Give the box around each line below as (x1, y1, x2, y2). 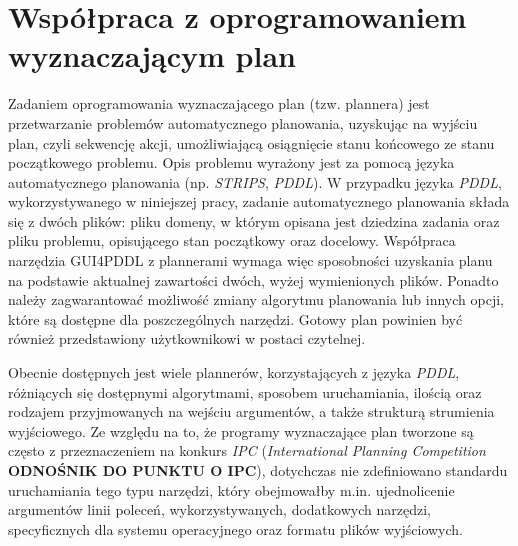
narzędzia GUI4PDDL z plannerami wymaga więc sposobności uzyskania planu (8, 250, 493, 271)
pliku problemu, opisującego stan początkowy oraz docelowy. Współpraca (8, 230, 456, 251)
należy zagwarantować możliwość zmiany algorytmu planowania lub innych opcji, (8, 289, 504, 310)
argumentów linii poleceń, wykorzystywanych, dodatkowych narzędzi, (8, 499, 431, 520)
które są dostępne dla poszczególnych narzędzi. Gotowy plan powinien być (8, 308, 463, 329)
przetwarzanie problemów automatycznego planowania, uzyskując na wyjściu (8, 112, 478, 133)
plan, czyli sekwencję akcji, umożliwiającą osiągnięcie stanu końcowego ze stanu (8, 132, 495, 153)
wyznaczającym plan (8, 35, 296, 76)
